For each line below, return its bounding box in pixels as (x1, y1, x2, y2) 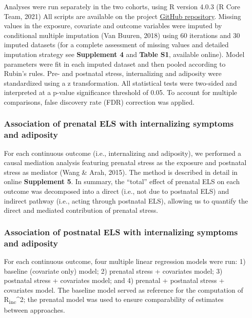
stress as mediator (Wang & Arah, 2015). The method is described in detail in (4, 167, 238, 177)
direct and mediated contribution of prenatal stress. (4, 205, 158, 215)
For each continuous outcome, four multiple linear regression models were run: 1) (4, 256, 246, 266)
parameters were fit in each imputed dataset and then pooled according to (4, 58, 226, 69)
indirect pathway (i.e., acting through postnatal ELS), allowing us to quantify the (4, 195, 248, 206)
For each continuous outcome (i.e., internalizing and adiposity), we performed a (4, 148, 241, 158)
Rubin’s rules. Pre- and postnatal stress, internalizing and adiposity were (4, 68, 222, 78)
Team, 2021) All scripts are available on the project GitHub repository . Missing (4, 11, 241, 21)
